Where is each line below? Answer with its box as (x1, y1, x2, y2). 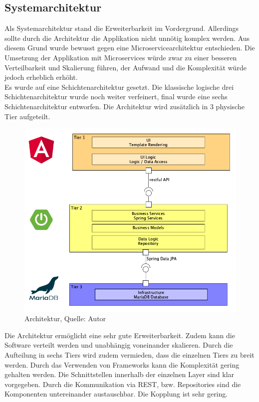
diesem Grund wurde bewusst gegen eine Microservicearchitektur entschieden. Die (4, 42, 255, 53)
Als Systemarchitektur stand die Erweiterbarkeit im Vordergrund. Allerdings (4, 23, 239, 33)
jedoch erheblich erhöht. (4, 72, 78, 82)
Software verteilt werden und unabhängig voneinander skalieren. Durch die (4, 340, 233, 350)
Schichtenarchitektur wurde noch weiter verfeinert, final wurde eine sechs (4, 91, 228, 102)
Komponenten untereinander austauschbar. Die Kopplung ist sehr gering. (4, 389, 228, 399)
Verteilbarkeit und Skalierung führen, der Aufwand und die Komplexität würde (4, 62, 247, 72)
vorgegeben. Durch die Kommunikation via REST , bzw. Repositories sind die (4, 379, 241, 389)
